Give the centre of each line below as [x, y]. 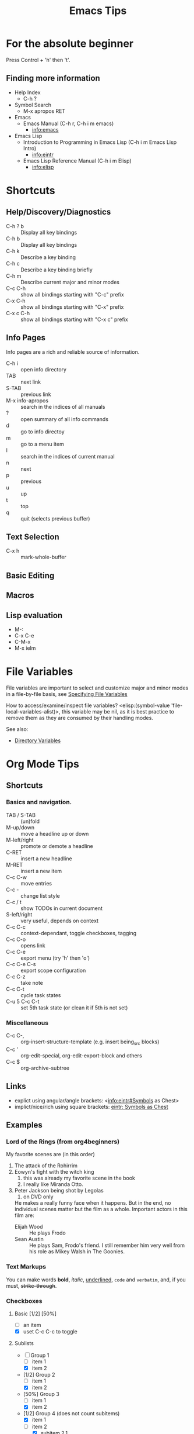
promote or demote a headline [57, 846]
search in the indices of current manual [68, 456]
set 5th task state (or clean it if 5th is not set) [74, 1008]
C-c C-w [17, 877]
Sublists [24, 1343]
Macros [20, 596]
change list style [40, 895]
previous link [36, 394]
